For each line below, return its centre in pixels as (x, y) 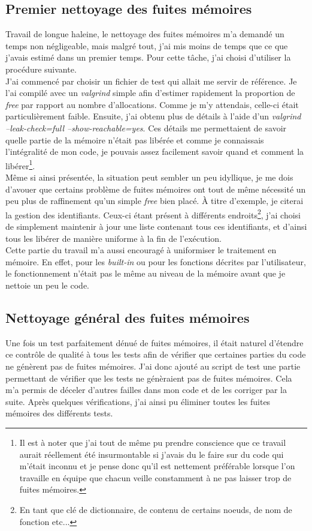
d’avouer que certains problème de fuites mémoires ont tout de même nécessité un (156, 189)
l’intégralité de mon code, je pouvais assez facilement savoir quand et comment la (155, 151)
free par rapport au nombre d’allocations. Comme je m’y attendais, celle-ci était (152, 104)
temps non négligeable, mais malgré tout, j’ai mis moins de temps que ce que (147, 45)
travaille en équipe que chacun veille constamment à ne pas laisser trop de (155, 477)
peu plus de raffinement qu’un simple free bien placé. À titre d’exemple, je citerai (155, 201)
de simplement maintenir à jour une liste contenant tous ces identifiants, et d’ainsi (156, 226)
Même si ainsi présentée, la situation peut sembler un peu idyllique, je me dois (149, 177)
